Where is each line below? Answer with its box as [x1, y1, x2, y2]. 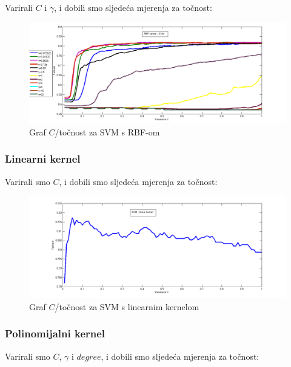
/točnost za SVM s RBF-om [55, 125, 160, 138]
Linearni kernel [5, 151, 81, 166]
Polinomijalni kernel [5, 326, 105, 341]
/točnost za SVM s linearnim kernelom [55, 300, 199, 313]
